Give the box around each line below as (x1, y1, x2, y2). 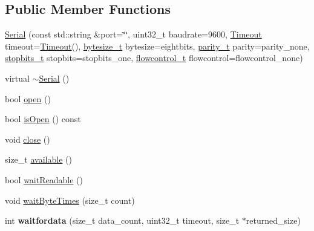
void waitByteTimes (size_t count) (5, 194, 135, 206)
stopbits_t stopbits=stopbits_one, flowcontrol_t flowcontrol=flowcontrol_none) (5, 51, 303, 64)
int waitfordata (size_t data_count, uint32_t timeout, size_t (5, 214, 240, 227)
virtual (5, 71, 30, 84)
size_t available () (5, 153, 72, 166)
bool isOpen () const (5, 112, 81, 125)
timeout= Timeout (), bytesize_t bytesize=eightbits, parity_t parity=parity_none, (5, 39, 310, 52)
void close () (5, 132, 50, 145)
